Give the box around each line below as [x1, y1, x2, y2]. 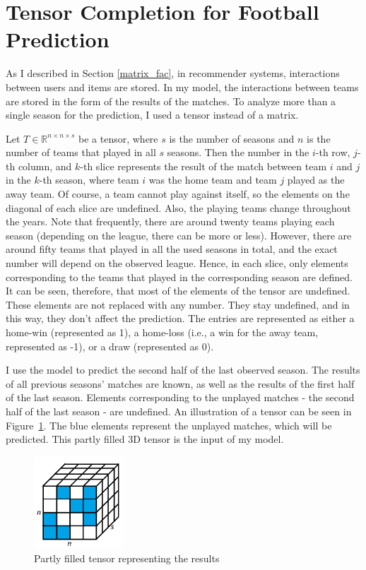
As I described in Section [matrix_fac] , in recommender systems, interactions [6, 66, 340, 81]
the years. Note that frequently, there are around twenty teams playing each [6, 214, 335, 229]
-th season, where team [39, 172, 139, 187]
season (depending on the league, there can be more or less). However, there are [6, 227, 352, 242]
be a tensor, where [78, 131, 158, 146]
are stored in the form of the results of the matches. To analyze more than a [6, 93, 336, 108]
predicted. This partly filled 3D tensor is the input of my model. [6, 432, 284, 446]
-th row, [315, 145, 350, 160]
